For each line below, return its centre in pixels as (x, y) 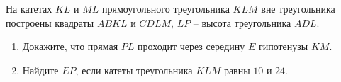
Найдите (40, 70)
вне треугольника (298, 8)
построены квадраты (50, 22)
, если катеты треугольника (134, 70)
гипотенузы (283, 46)
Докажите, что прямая (70, 46)
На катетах (29, 8)
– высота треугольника (242, 22)
